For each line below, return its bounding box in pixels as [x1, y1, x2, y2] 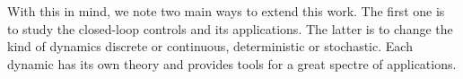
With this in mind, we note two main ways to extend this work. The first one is [7, 2, 445, 20]
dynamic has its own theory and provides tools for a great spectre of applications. [7, 54, 457, 73]
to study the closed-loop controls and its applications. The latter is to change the [7, 19, 453, 38]
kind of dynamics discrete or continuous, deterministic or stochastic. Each [7, 37, 413, 56]
